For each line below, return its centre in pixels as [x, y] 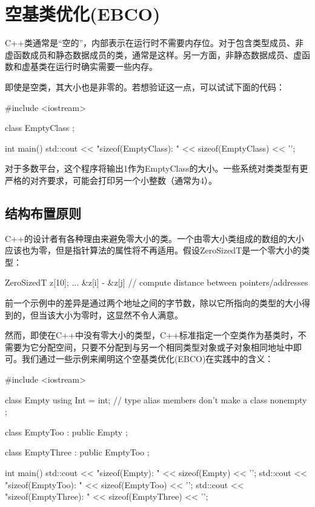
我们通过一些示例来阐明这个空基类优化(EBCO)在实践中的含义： [148, 359]
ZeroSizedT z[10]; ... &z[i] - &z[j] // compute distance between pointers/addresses [157, 282]
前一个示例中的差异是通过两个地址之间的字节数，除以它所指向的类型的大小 [153, 303]
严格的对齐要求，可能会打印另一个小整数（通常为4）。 [111, 180]
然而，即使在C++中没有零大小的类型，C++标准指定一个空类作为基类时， [151, 335]
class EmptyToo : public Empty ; [66, 431]
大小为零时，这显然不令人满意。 [119, 314]
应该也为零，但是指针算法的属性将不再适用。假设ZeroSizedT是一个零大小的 [153, 250]
